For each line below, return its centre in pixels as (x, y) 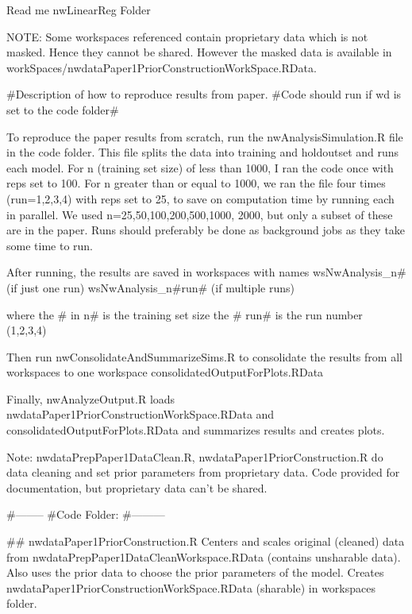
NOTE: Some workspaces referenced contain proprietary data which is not (187, 36)
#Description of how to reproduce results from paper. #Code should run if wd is (204, 94)
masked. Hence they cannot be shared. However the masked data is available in (199, 52)
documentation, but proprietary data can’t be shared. (137, 487)
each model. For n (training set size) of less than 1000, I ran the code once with (200, 167)
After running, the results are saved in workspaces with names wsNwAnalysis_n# (206, 272)
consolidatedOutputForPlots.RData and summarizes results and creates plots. (196, 430)
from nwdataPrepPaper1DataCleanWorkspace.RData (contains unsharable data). (204, 556)
